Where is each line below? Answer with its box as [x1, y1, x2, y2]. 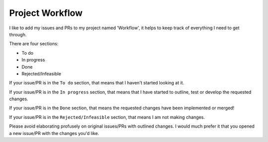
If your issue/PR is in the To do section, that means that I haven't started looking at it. [9, 80, 185, 86]
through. [9, 31, 27, 37]
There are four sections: [9, 41, 59, 47]
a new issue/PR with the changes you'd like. [9, 130, 99, 136]
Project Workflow [9, 7, 83, 18]
